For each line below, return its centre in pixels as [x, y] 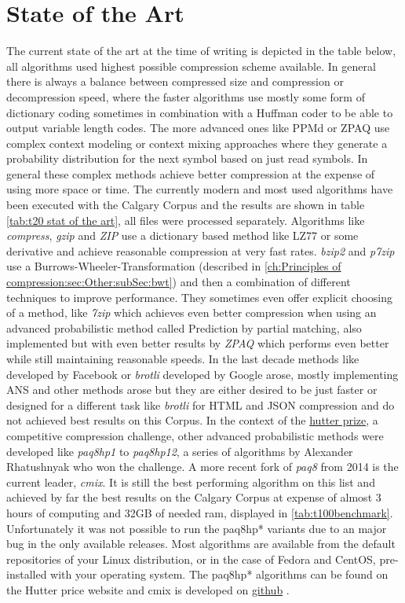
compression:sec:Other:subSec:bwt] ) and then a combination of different [179, 282]
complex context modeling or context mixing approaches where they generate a [197, 143]
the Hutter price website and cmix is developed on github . [148, 589]
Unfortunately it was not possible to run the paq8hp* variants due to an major [197, 528]
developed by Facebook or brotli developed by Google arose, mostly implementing [202, 374]
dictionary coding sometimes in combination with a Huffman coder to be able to [200, 112]
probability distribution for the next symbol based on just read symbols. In [187, 158]
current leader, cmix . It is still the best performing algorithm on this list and [191, 482]
